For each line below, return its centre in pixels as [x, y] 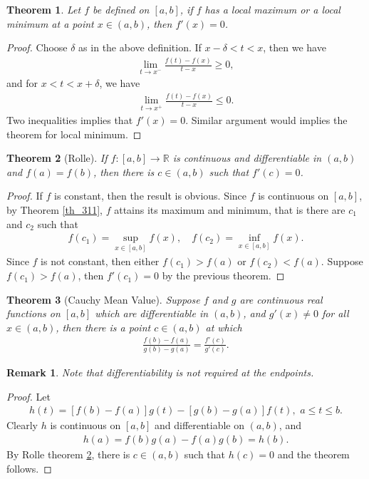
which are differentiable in [152, 313]
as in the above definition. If [140, 47]
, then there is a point [103, 327]
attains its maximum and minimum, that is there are [230, 210]
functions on [33, 313]
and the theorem [313, 454]
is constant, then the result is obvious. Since [151, 196]
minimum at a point [50, 23]
